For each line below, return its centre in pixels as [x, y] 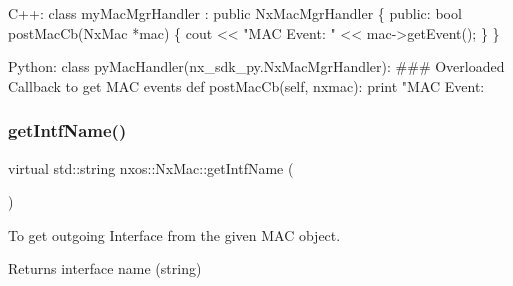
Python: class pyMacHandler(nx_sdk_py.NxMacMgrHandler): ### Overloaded [256, 66]
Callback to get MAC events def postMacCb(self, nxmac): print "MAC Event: [246, 85]
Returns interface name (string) [105, 268]
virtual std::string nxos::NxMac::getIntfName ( [151, 167]
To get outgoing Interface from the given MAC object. [174, 234]
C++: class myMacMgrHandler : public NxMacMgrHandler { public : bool [235, 13]
